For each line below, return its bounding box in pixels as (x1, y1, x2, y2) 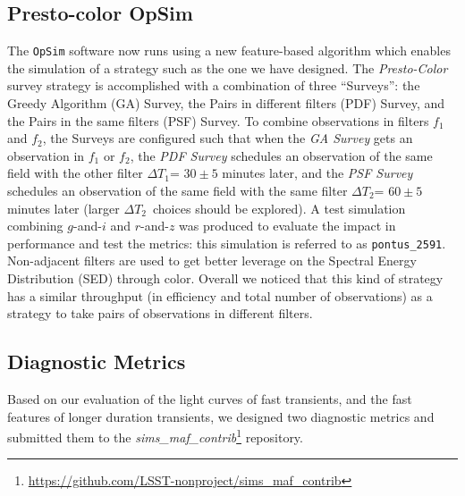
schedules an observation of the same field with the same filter (7, 181, 348, 200)
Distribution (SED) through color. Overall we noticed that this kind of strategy (7, 269, 444, 288)
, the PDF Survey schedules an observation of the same (130, 146, 433, 164)
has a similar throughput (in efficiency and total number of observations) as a (7, 286, 433, 305)
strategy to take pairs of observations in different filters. (7, 304, 313, 323)
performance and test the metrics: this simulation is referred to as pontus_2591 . (7, 233, 446, 252)
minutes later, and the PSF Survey (222, 164, 413, 182)
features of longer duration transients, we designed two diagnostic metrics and (7, 407, 435, 425)
